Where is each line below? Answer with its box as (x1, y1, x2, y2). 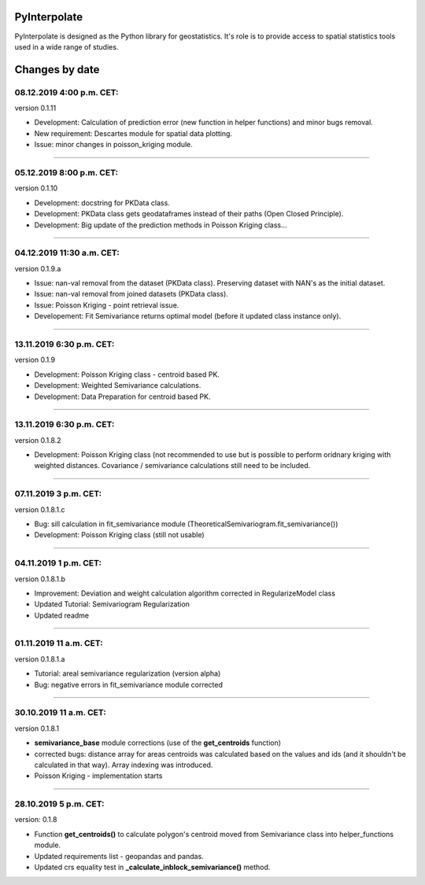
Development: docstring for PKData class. (34, 197, 171, 208)
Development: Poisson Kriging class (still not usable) (34, 530, 205, 540)
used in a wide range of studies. (14, 42, 119, 51)
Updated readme (34, 610, 90, 620)
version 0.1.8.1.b (14, 574, 66, 584)
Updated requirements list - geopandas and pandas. (34, 851, 204, 861)
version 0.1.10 (14, 183, 58, 193)
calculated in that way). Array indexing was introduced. (34, 760, 213, 769)
